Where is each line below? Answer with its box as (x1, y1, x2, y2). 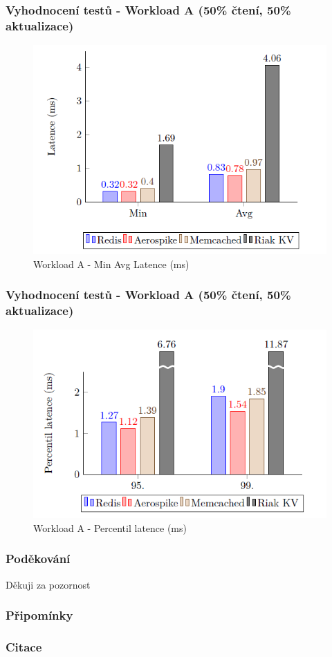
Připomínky (6, 607, 73, 624)
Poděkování (6, 550, 71, 567)
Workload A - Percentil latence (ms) (33, 520, 187, 535)
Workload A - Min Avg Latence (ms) (33, 256, 190, 271)
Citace (6, 638, 42, 656)
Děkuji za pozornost (6, 577, 91, 591)
